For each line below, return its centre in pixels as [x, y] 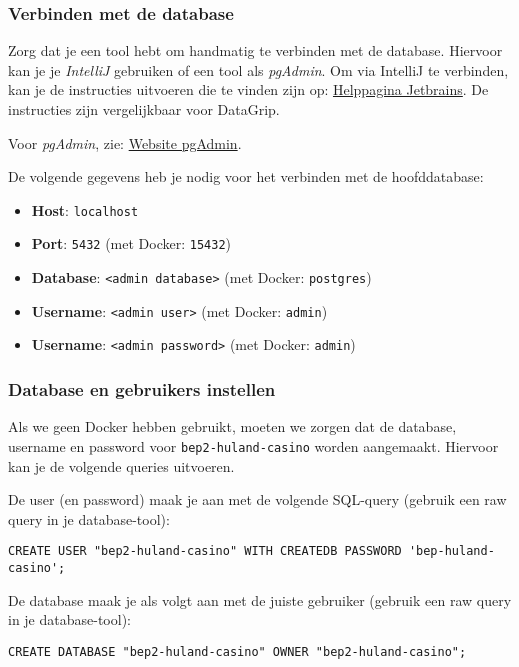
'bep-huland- [451, 551]
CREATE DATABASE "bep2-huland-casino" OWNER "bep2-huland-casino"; [237, 651]
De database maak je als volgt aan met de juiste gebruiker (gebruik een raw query [260, 599]
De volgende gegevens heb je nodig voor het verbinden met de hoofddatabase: [246, 176]
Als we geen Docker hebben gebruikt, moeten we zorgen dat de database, [232, 426]
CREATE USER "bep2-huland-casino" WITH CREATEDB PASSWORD [205, 551]
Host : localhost [85, 209]
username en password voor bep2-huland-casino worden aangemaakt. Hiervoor [253, 445]
